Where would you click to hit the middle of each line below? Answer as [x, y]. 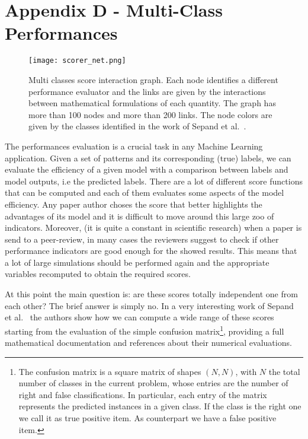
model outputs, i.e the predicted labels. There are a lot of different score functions [154, 181]
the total [284, 371]
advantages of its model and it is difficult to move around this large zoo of [139, 216]
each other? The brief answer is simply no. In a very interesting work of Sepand [149, 305]
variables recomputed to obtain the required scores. [98, 274]
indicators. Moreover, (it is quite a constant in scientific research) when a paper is [153, 228]
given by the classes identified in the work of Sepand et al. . [137, 126]
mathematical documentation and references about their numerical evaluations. [148, 343]
